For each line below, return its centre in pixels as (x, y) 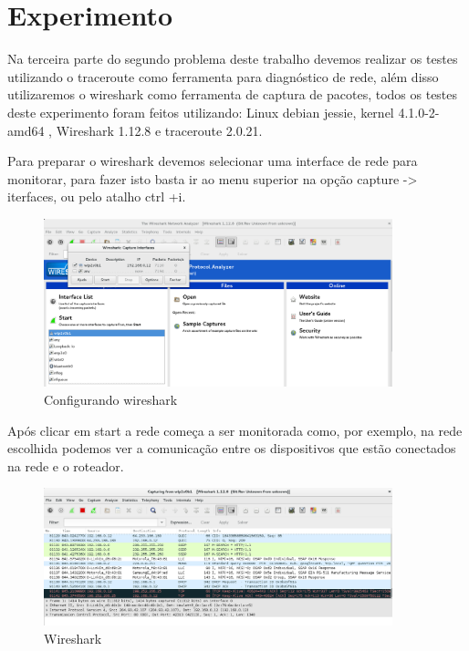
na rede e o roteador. (66, 465)
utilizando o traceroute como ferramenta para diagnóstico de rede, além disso (223, 76)
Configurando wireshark (111, 399)
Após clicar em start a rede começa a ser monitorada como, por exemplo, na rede (235, 430)
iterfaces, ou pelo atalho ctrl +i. (97, 196)
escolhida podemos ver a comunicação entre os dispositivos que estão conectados (232, 448)
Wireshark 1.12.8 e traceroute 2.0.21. (159, 130)
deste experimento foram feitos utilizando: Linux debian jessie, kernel (201, 112)
